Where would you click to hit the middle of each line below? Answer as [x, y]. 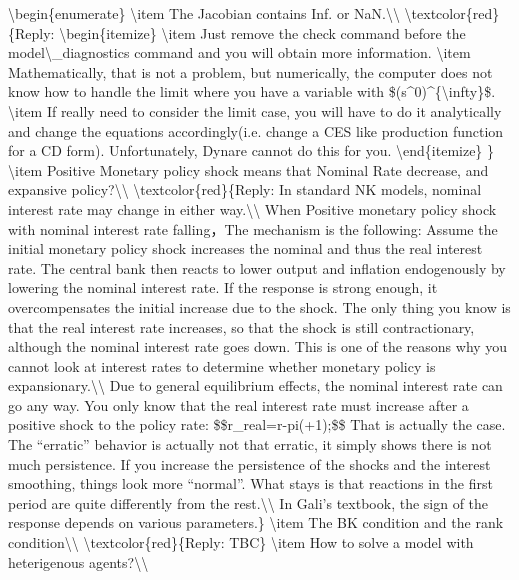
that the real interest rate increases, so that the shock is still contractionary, [241, 326]
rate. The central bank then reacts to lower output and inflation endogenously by [257, 267]
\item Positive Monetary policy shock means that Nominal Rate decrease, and [248, 169]
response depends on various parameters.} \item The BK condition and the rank [256, 522]
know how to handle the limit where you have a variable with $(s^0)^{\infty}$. [252, 91]
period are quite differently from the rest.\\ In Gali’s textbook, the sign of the [248, 502]
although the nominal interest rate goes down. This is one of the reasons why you [258, 346]
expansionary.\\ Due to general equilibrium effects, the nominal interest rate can [255, 385]
